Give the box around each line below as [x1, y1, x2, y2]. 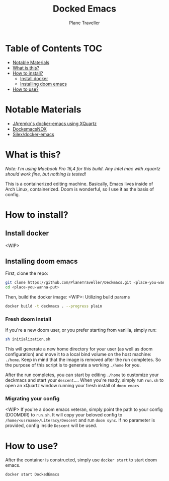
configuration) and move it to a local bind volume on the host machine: [5, 351, 152, 357]
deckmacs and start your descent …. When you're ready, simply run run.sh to [5, 377, 164, 383]
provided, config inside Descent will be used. [5, 423, 97, 429]
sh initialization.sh [5, 337, 51, 342]
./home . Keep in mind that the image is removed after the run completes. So [5, 356, 161, 363]
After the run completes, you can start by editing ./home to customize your [5, 372, 159, 378]
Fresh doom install [5, 316, 51, 323]
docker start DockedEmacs [5, 472, 59, 477]
